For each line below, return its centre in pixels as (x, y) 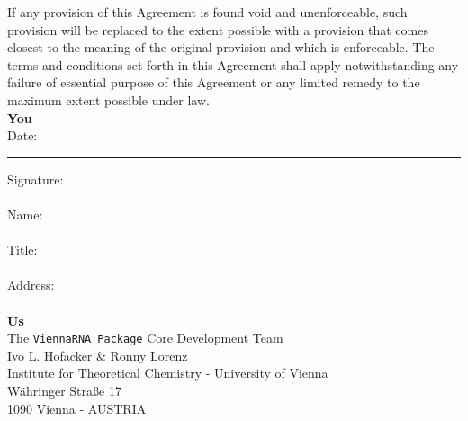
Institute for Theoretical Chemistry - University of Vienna (168, 373)
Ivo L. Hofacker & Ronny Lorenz (98, 355)
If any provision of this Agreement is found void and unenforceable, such (207, 12)
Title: (22, 250)
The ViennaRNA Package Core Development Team (145, 338)
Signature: (36, 179)
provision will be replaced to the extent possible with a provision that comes (218, 29)
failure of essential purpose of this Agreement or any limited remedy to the (214, 82)
